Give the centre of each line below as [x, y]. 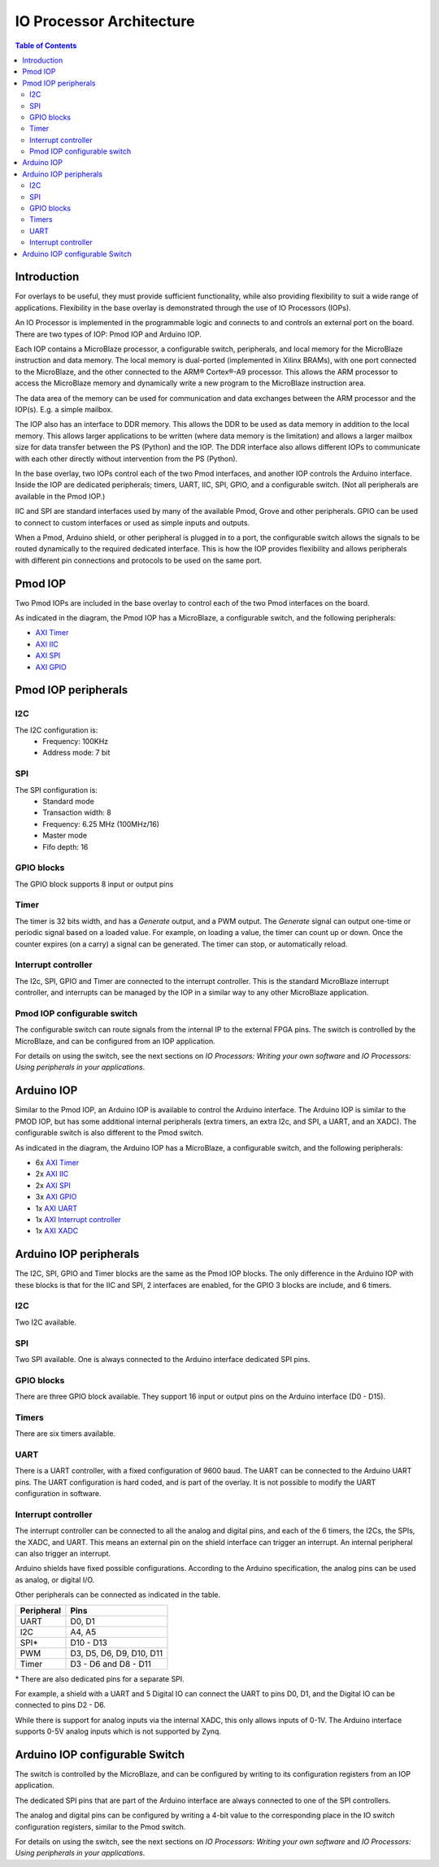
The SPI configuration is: [56, 790]
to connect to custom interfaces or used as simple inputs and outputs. [133, 522]
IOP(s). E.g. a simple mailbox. [64, 409]
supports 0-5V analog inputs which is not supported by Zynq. [118, 1731]
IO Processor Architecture [105, 21]
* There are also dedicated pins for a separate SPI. [100, 1678]
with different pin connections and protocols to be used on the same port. [139, 560]
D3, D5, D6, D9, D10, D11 [116, 1653]
